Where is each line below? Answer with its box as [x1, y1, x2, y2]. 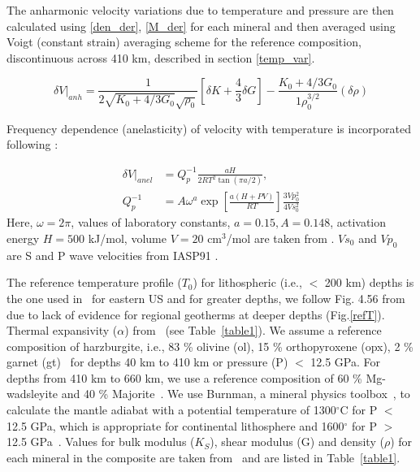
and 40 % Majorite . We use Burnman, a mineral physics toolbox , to [61, 385, 410, 402]
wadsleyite [6, 385, 58, 402]
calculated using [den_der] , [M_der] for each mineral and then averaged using [6, 17, 396, 34]
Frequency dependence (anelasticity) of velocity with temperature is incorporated [6, 119, 411, 136]
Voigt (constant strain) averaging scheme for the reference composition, [6, 33, 362, 50]
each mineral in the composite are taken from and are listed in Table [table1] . [6, 448, 401, 466]
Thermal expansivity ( [6, 322, 118, 339]
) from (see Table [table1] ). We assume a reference [124, 322, 382, 339]
